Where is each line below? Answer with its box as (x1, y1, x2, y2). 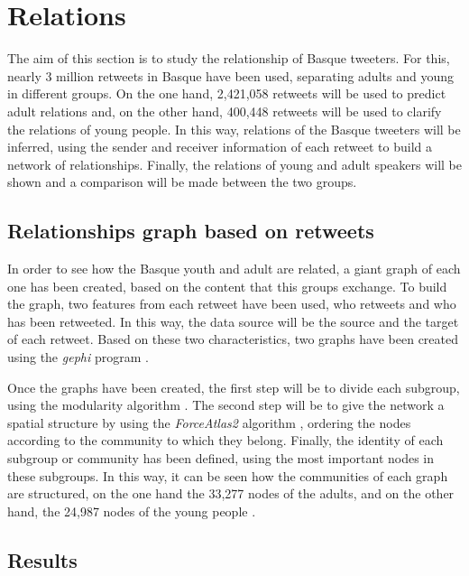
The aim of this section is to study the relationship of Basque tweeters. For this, (7, 49, 450, 68)
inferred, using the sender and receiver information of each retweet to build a (7, 137, 432, 156)
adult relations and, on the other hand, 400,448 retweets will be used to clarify (7, 101, 442, 120)
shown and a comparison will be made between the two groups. (7, 172, 357, 191)
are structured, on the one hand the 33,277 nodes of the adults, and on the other (7, 484, 455, 503)
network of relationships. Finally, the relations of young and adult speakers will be (7, 154, 463, 173)
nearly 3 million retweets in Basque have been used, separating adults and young (7, 66, 454, 85)
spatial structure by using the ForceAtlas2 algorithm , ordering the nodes (7, 413, 411, 432)
